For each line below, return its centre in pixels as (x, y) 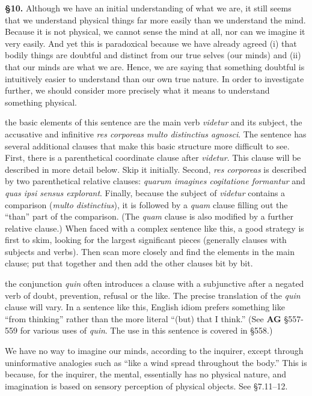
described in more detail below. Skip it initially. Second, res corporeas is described (156, 169)
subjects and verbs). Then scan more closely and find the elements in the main (150, 251)
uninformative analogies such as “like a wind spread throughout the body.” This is (156, 362)
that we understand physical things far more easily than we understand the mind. (155, 19)
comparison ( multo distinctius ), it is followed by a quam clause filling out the (146, 204)
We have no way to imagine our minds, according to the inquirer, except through (154, 351)
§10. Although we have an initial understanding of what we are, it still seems (148, 8)
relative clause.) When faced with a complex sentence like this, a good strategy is (154, 228)
